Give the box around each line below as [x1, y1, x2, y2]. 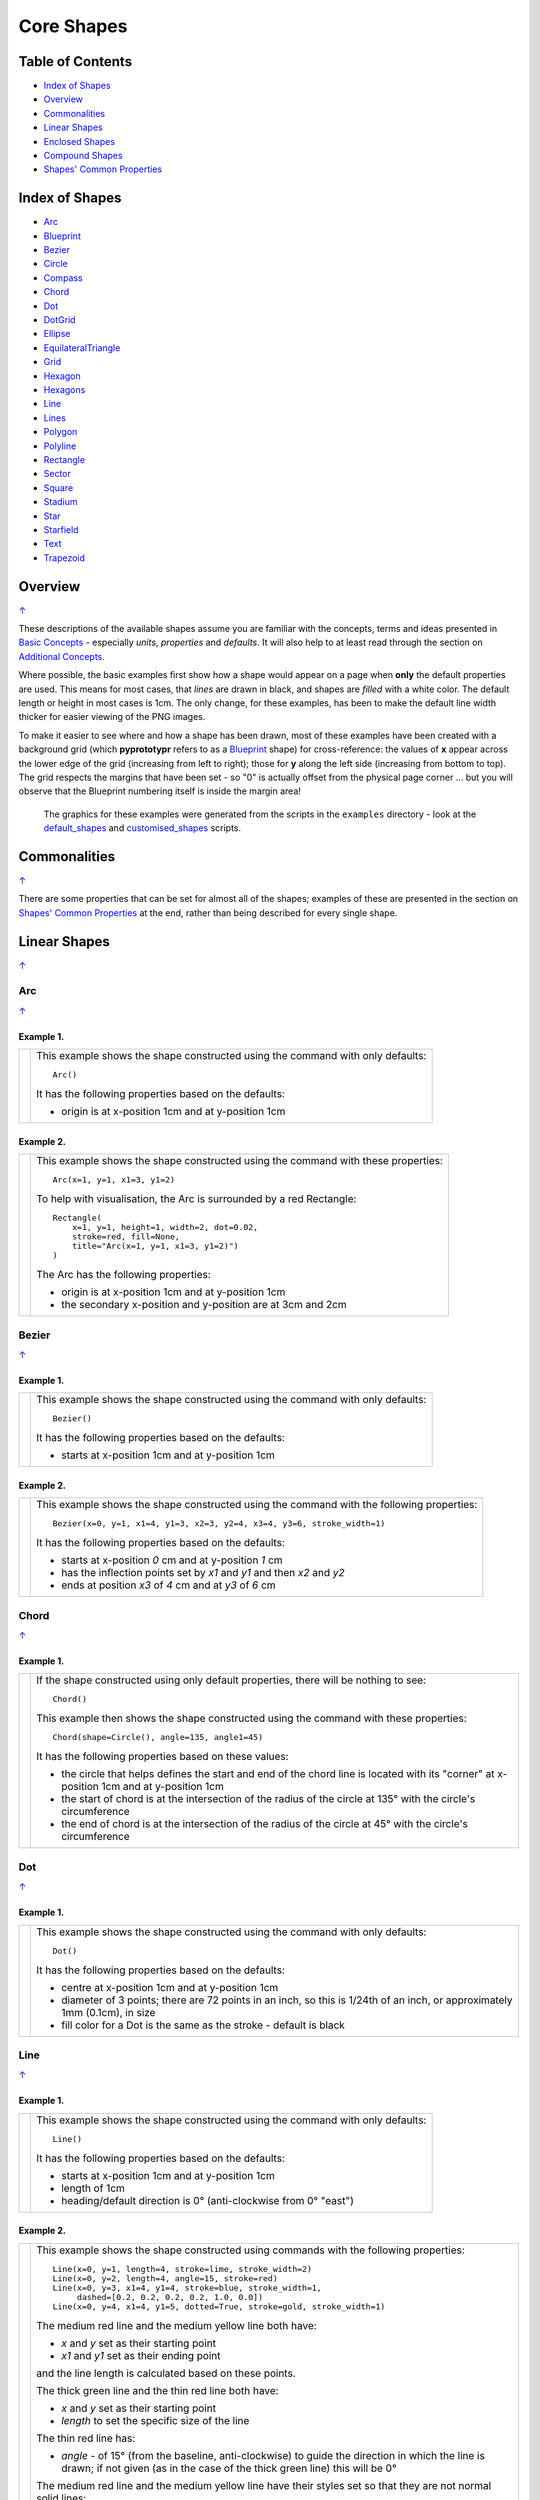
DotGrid [43, 314, 76, 326]
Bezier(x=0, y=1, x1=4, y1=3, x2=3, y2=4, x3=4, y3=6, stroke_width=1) [52, 1518, 386, 1529]
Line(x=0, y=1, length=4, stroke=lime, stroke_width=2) [52, 2263, 313, 2274]
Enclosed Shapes [43, 135, 115, 147]
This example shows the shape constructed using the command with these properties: [36, 1154, 444, 1168]
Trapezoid [43, 551, 85, 564]
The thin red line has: [36, 2431, 136, 2445]
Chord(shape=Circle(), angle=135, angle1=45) [52, 1732, 264, 1743]
